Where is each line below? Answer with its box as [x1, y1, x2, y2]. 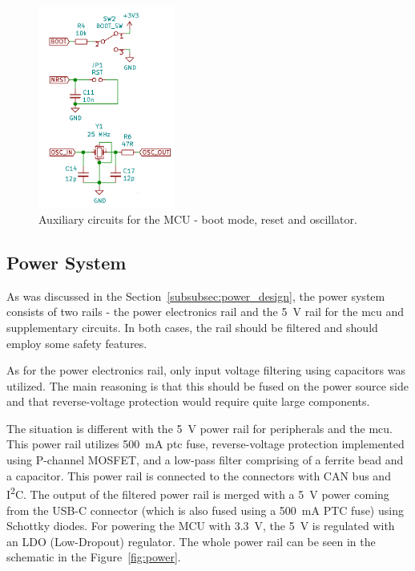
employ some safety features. [6, 334, 147, 351]
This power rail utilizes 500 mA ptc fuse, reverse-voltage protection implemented [6, 435, 405, 452]
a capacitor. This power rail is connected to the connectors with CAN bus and [6, 467, 391, 484]
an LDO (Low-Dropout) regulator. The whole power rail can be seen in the [6, 533, 376, 549]
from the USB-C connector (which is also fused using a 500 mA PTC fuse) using [6, 501, 404, 518]
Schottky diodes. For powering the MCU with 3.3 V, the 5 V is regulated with [6, 517, 395, 534]
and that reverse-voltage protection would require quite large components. [6, 393, 370, 410]
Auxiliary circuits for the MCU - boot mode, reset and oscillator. [38, 210, 357, 227]
